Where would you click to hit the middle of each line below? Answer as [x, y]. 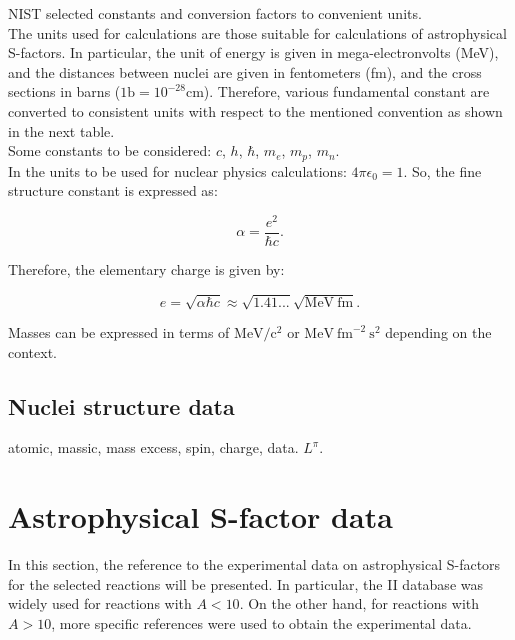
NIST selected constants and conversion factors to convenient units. [215, 13]
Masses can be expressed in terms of [119, 332]
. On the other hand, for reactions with [359, 603]
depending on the [438, 332]
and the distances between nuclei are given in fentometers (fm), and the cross [245, 71]
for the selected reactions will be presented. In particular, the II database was [245, 583]
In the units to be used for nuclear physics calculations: [177, 170]
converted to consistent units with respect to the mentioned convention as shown [255, 110]
